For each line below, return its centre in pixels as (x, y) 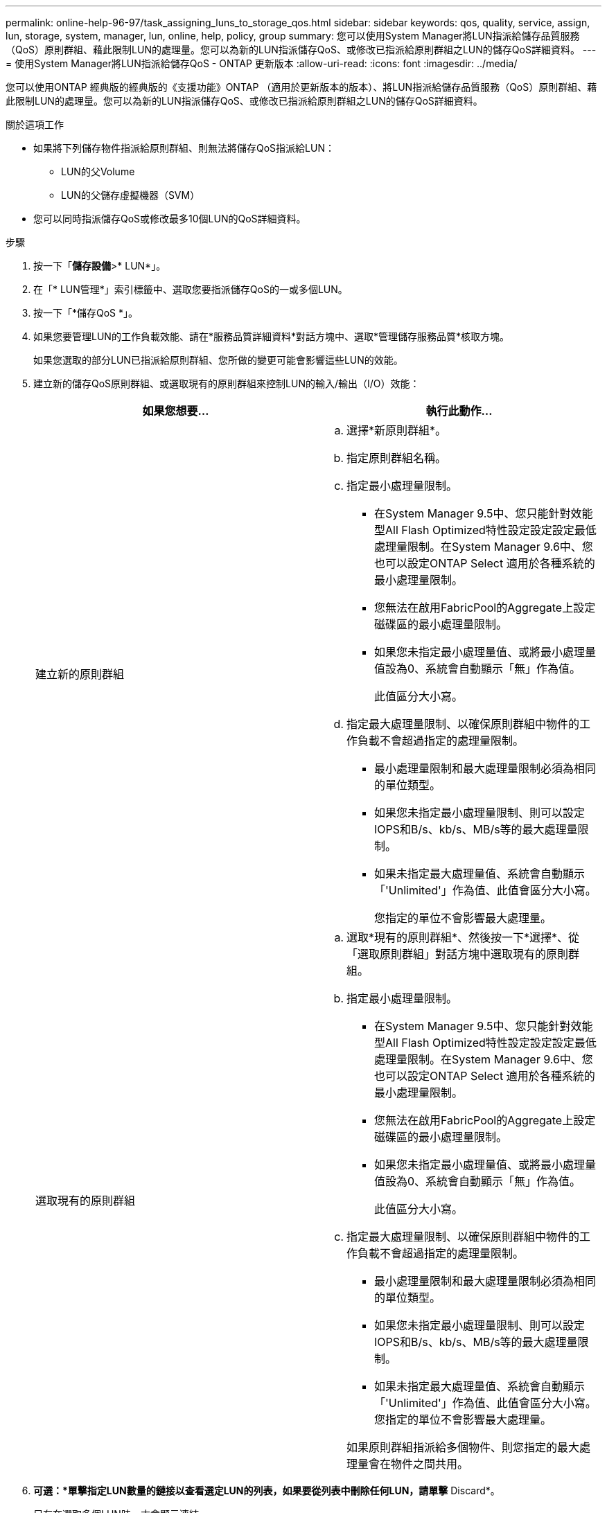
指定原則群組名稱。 (397, 458)
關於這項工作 (35, 124)
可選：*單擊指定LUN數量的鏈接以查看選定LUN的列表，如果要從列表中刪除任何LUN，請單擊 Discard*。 (267, 1490)
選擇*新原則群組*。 (397, 430)
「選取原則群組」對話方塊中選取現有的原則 (458, 954)
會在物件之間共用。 (419, 1464)
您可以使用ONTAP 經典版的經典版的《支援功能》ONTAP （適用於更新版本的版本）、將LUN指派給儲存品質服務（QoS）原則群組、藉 (301, 87)
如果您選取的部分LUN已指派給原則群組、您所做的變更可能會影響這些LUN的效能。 (218, 360)
